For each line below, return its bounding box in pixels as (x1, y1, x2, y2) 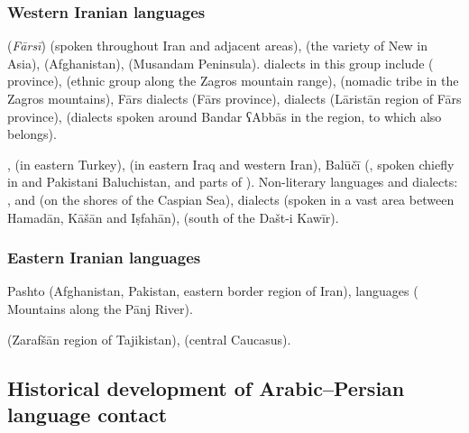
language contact (7, 400, 168, 428)
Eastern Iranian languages (7, 246, 201, 269)
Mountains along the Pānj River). (7, 299, 193, 318)
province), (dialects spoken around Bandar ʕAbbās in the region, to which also (7, 106, 442, 125)
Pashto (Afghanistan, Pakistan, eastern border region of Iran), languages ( (7, 281, 418, 300)
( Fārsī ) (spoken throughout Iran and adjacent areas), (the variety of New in (7, 36, 428, 55)
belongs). (7, 124, 57, 143)
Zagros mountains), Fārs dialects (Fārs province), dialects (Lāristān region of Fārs (7, 89, 462, 107)
